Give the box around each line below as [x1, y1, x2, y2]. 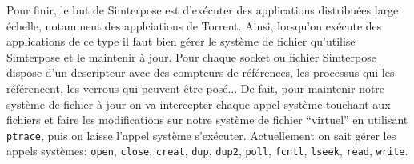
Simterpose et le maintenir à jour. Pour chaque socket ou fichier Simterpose [6, 48, 376, 65]
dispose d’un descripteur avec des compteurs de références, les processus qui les [6, 64, 395, 81]
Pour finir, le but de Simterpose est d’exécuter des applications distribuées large [6, 2, 399, 18]
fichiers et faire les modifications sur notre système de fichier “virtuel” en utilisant [6, 111, 408, 128]
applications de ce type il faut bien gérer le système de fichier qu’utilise [6, 33, 356, 50]
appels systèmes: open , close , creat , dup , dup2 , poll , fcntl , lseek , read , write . [6, 142, 408, 159]
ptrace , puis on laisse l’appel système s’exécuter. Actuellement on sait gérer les [6, 126, 396, 143]
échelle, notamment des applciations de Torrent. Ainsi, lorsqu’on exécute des [6, 17, 382, 34]
